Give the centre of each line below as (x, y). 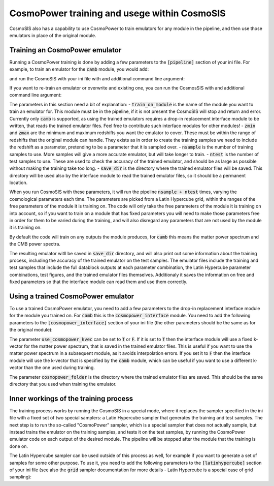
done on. (19, 446)
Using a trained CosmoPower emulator (72, 296)
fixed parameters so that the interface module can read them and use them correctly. (98, 282)
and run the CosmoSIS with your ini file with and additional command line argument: (97, 78)
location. (19, 183)
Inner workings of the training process (71, 398)
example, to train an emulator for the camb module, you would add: (79, 69)
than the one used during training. (59, 368)
